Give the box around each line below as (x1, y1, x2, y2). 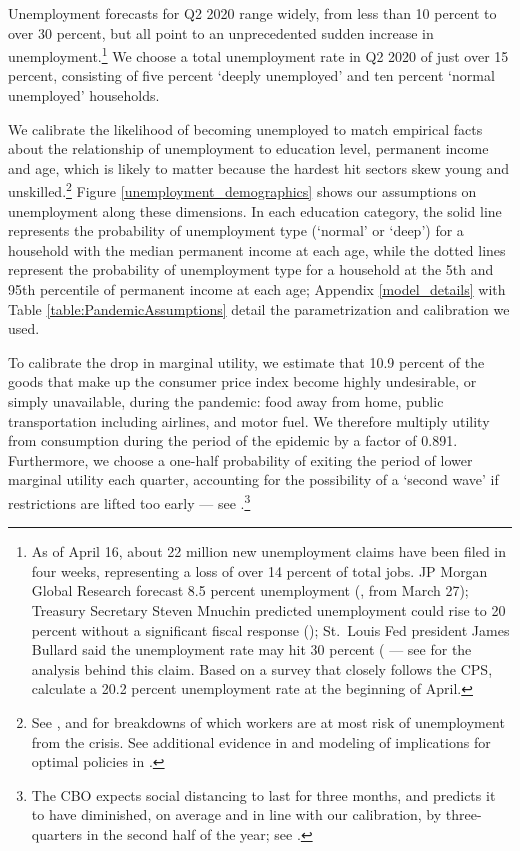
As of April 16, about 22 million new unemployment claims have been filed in (31, 541, 507, 562)
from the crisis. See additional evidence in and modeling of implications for (31, 731, 491, 752)
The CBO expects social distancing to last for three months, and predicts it (31, 784, 496, 805)
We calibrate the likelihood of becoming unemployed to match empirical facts (8, 118, 483, 139)
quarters (31, 823, 83, 844)
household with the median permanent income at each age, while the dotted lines (8, 239, 506, 260)
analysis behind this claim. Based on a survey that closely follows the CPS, (31, 658, 493, 679)
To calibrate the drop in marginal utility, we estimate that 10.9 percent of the (8, 351, 485, 372)
